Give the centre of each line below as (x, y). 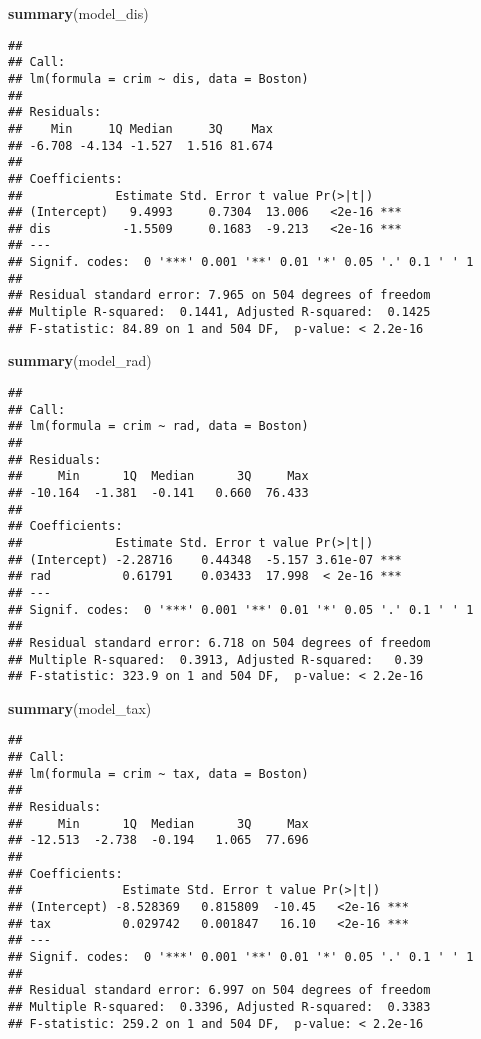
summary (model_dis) (78, 13)
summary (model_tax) (80, 707)
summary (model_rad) (80, 360)
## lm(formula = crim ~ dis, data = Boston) (158, 78)
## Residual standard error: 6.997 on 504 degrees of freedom (219, 990)
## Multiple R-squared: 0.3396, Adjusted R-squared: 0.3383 (219, 1006)
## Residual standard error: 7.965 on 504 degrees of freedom (219, 295)
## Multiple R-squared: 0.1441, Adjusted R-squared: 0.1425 (219, 312)
